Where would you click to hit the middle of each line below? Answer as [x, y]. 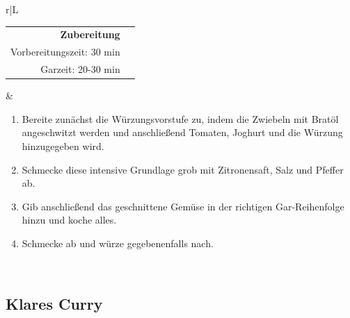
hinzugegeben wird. [63, 145]
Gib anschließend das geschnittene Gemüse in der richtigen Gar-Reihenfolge [183, 206]
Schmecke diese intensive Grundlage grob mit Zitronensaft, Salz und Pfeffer [183, 169]
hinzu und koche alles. [69, 220]
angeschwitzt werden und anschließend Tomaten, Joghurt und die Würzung [182, 132]
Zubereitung [90, 34]
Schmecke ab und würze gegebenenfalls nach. [118, 243]
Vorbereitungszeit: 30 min [65, 52]
